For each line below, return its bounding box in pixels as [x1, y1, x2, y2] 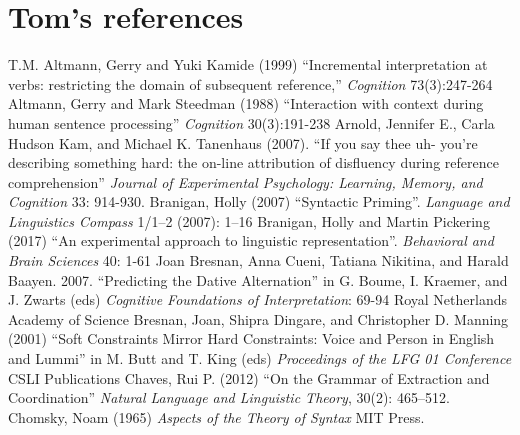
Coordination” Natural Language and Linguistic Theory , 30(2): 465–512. [8, 387, 450, 408]
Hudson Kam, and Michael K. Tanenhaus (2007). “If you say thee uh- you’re [8, 132, 478, 153]
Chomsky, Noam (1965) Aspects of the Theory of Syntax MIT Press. [8, 406, 425, 427]
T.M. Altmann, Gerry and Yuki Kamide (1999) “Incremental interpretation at [8, 54, 488, 75]
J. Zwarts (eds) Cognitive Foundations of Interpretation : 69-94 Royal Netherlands [8, 289, 508, 310]
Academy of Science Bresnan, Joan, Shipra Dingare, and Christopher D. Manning [8, 308, 509, 329]
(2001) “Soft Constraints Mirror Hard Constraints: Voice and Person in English [8, 328, 495, 349]
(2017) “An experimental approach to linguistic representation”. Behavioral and [8, 230, 494, 251]
